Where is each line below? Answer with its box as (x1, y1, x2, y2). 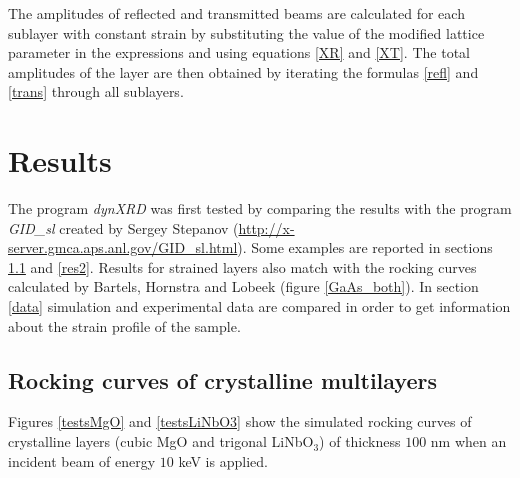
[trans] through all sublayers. (8, 81, 184, 102)
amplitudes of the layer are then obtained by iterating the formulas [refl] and (8, 61, 479, 82)
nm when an (430, 431, 507, 452)
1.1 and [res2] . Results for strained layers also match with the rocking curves (8, 256, 477, 277)
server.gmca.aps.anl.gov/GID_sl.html (8, 237, 238, 258)
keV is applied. (178, 450, 268, 471)
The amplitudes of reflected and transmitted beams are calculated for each (8, 3, 465, 23)
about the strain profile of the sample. (8, 315, 241, 336)
